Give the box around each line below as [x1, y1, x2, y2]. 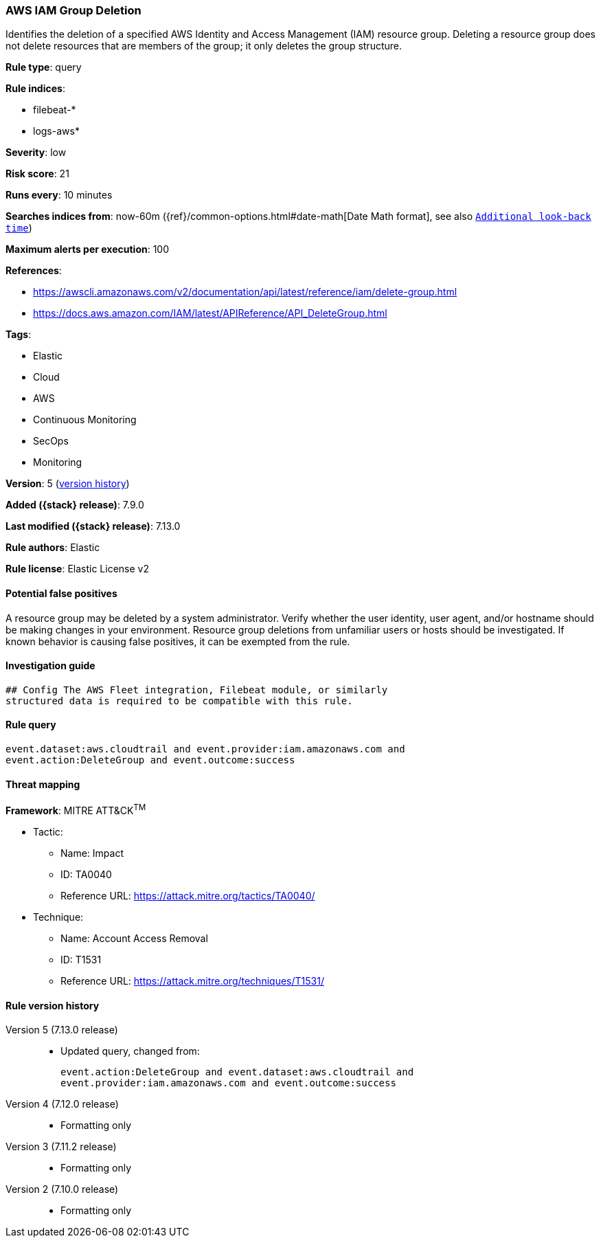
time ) [5, 222, 32, 234]
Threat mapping [5, 778, 80, 790]
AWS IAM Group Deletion [5, 3, 141, 17]
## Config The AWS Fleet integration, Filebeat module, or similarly [5, 684, 388, 695]
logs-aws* [33, 125, 80, 137]
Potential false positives [5, 587, 117, 599]
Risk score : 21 [5, 168, 69, 180]
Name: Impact [60, 847, 124, 859]
